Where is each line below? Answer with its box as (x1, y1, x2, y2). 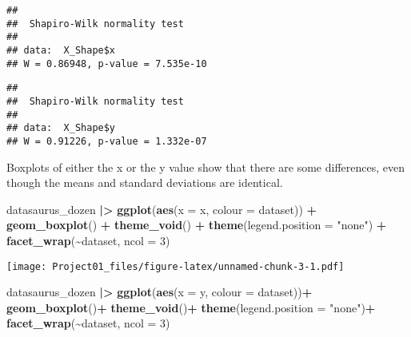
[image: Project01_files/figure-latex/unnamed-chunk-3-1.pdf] (6, 260, 345, 272)
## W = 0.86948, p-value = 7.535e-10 (6, 57, 207, 69)
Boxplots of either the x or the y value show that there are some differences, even (6, 158, 405, 175)
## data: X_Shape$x (6, 44, 116, 56)
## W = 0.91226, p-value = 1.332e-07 (6, 135, 207, 147)
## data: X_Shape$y (6, 122, 116, 134)
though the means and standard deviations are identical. (6, 174, 283, 191)
